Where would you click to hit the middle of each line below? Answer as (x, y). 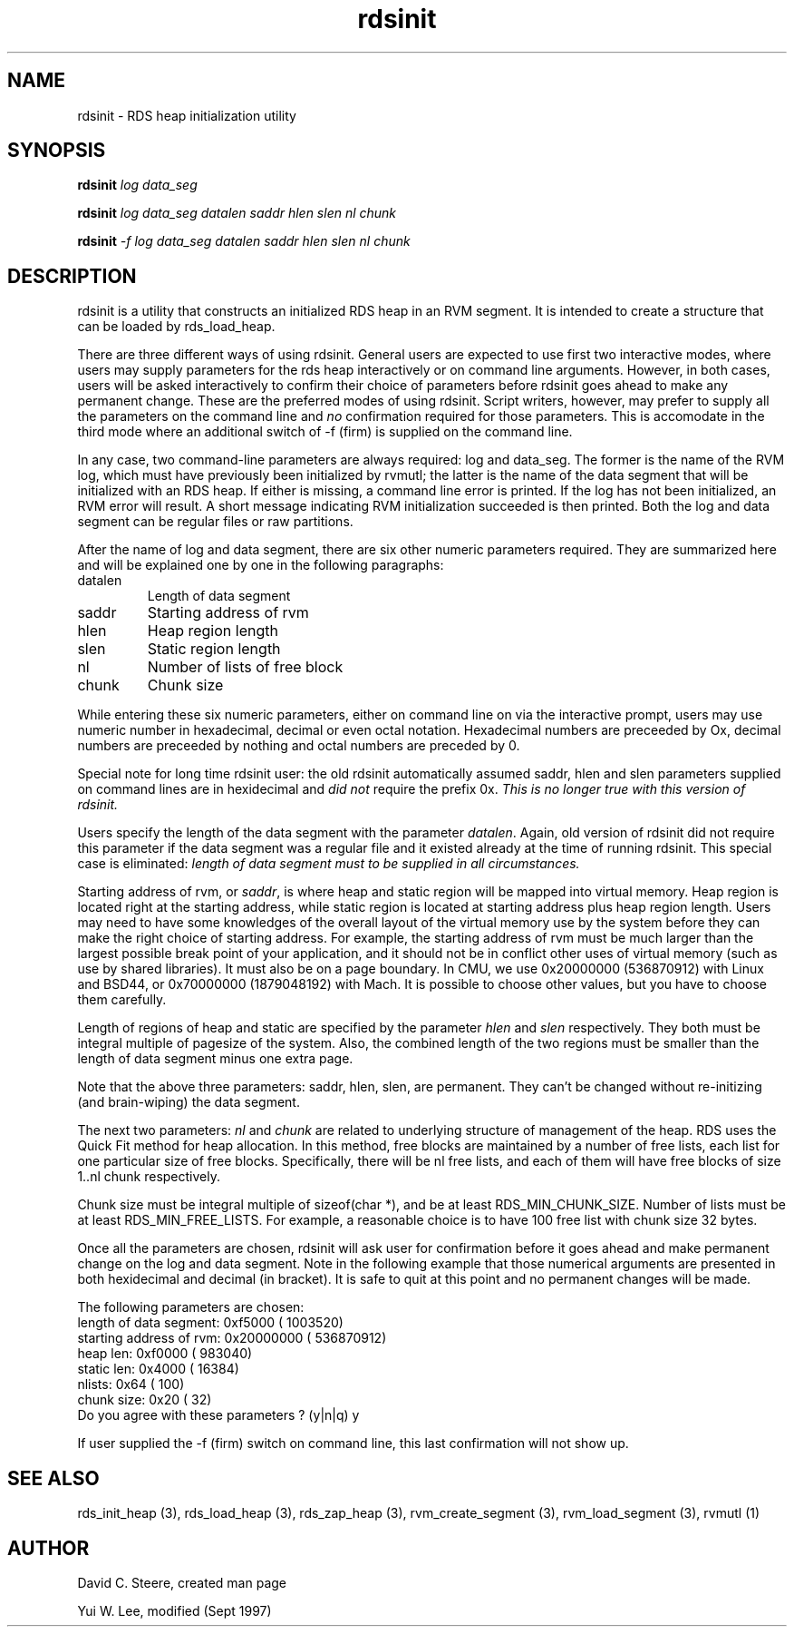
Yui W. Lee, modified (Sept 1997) (174, 1610)
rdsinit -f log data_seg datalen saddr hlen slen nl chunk (244, 241)
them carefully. (122, 1000)
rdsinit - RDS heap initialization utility (187, 115)
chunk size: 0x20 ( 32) (145, 1400)
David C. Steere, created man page (182, 1582)
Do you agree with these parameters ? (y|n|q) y (218, 1415)
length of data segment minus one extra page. (215, 1059)
